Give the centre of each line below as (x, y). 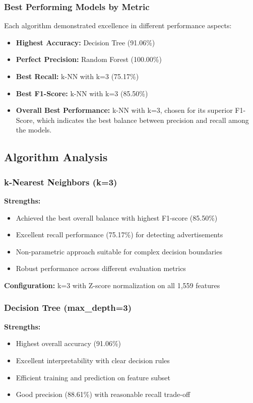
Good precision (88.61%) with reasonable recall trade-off (103, 394)
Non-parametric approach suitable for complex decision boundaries (119, 251)
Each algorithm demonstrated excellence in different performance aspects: (118, 25)
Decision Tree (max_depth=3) (68, 308)
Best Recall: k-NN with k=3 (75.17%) (77, 76)
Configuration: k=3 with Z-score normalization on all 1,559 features (112, 285)
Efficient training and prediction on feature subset (93, 377)
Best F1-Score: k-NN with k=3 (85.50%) (82, 93)
